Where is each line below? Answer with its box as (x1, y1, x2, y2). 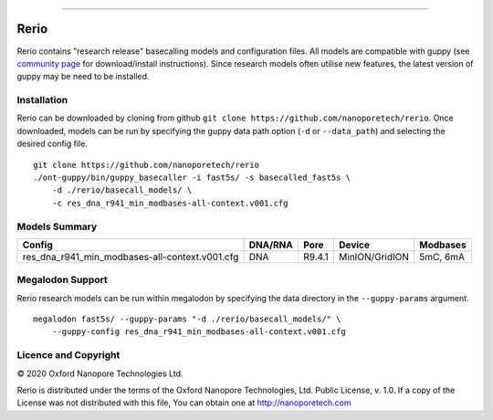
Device (339, 238, 370, 251)
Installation (16, 94, 68, 107)
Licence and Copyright (16, 349, 121, 362)
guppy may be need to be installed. (16, 71, 150, 82)
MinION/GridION (339, 250, 410, 263)
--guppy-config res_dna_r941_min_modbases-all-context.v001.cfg (51, 327, 346, 337)
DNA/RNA (248, 238, 294, 251)
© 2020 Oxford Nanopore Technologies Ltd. (16, 368, 184, 379)
